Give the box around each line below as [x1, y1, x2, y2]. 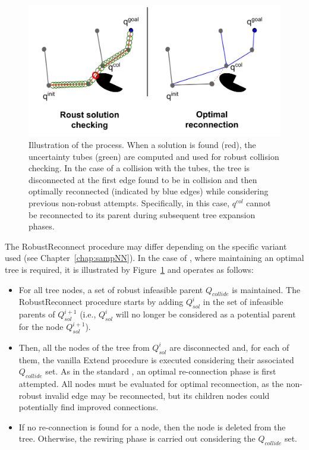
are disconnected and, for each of [169, 341, 289, 353]
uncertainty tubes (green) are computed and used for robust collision [29, 150, 279, 162]
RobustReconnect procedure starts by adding [18, 295, 184, 308]
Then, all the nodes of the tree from [18, 341, 150, 353]
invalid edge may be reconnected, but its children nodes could [45, 389, 270, 401]
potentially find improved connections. [18, 401, 159, 413]
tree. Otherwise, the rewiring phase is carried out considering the [18, 432, 256, 445]
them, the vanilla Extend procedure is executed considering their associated [18, 353, 294, 366]
